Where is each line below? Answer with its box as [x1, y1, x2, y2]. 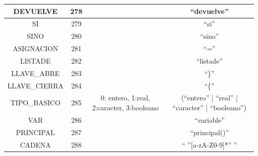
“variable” [194, 114, 225, 125]
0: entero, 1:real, [100, 92, 150, 103]
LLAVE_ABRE [11, 68, 60, 78]
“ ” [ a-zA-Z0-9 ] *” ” [182, 139, 237, 150]
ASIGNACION [12, 43, 59, 54]
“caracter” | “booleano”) [172, 102, 247, 112]
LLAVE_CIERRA [7, 80, 64, 90]
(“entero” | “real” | [181, 92, 238, 103]
